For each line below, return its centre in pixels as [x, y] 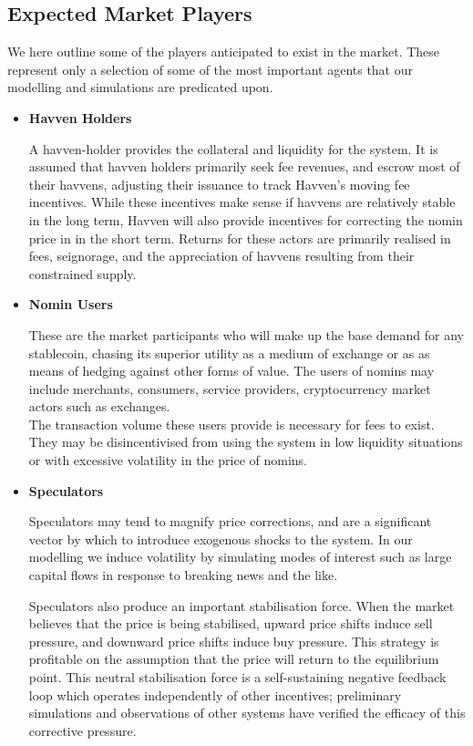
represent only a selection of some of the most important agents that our [211, 69]
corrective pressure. [82, 730]
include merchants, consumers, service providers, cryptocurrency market [230, 388]
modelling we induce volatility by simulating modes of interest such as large [240, 557]
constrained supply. [82, 273]
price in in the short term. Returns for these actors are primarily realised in [240, 238]
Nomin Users [71, 304]
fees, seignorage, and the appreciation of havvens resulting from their [221, 256]
